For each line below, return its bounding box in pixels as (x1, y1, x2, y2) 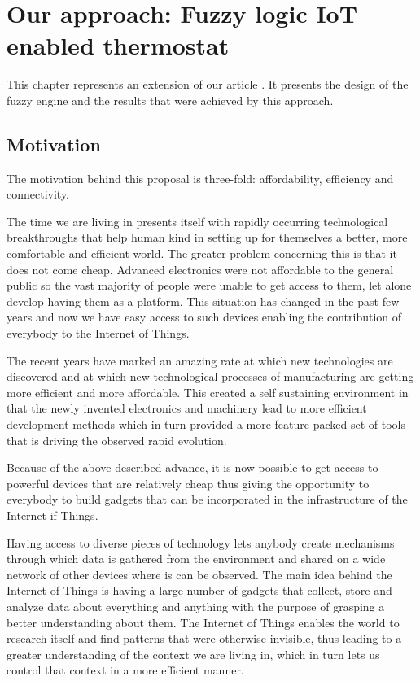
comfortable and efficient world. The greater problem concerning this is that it (7, 245, 397, 262)
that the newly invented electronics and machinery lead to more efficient (7, 399, 367, 417)
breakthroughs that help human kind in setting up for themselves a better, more (7, 229, 408, 246)
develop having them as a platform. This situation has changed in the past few (7, 292, 400, 309)
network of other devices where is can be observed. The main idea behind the (7, 565, 392, 583)
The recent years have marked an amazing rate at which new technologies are (7, 351, 393, 369)
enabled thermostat (7, 28, 230, 62)
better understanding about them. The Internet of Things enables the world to (7, 613, 400, 631)
